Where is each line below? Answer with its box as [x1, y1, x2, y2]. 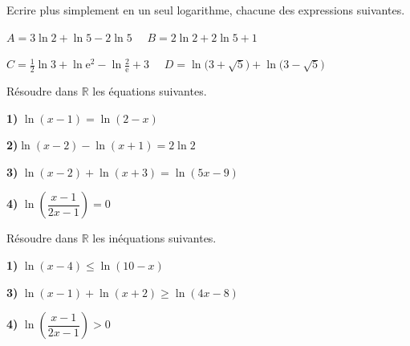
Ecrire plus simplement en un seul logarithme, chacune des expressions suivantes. [6, 2, 405, 18]
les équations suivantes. [92, 83, 207, 100]
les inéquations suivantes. [92, 230, 217, 246]
